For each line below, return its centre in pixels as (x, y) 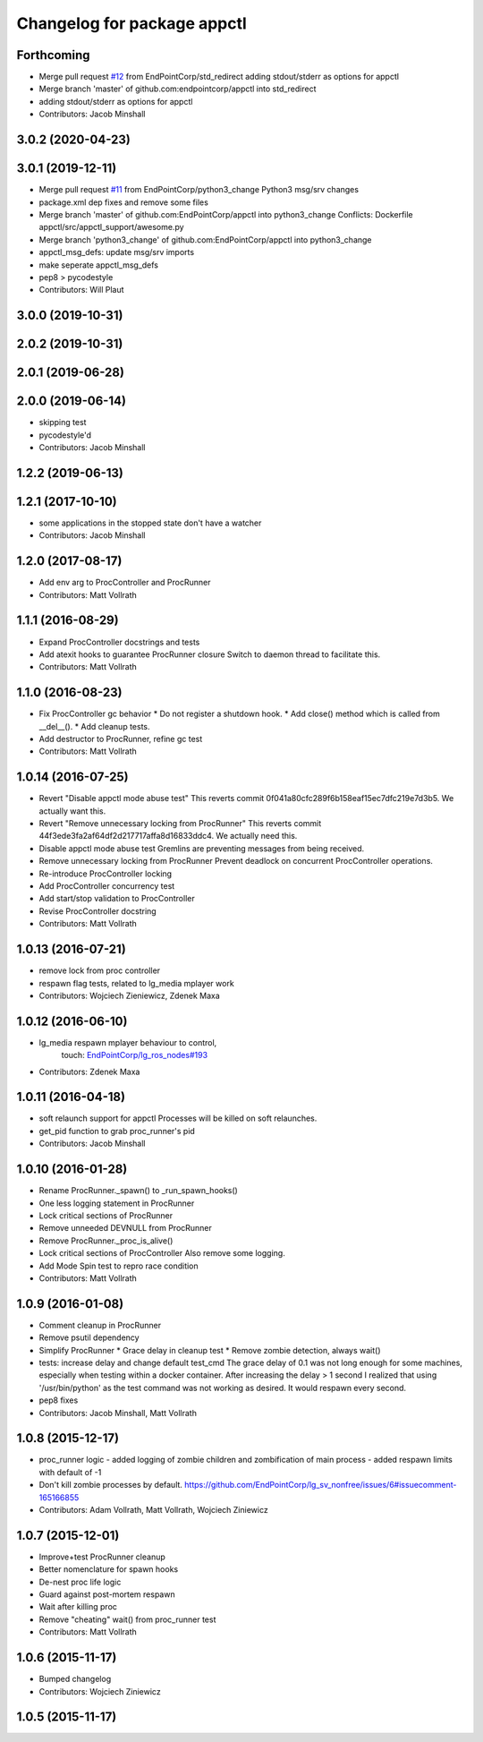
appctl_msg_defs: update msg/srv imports (117, 252)
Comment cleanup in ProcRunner (100, 1325)
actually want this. (72, 811)
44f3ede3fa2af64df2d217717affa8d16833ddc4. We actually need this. (168, 836)
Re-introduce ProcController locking (106, 874)
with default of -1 (70, 1472)
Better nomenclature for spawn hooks (109, 1569)
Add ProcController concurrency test (107, 886)
